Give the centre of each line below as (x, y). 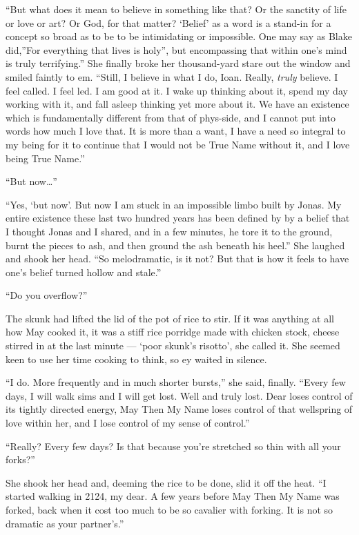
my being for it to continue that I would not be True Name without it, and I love (178, 144)
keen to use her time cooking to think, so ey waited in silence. (136, 359)
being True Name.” (45, 158)
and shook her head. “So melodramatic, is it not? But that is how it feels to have (177, 259)
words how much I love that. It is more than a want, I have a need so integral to (176, 131)
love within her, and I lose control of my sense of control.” (128, 423)
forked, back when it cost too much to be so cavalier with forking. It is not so (169, 509)
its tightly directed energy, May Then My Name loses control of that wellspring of (179, 409)
